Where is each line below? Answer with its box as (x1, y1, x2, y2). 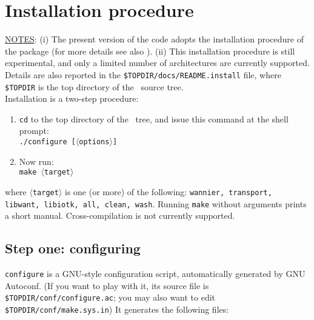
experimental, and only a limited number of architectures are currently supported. (5, 56, 310, 69)
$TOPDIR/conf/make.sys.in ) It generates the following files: (5, 302, 229, 315)
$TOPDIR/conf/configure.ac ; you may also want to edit (5, 291, 216, 304)
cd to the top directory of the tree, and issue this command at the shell (19, 112, 289, 125)
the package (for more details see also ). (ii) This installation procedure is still (5, 44, 295, 57)
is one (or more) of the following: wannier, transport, (65, 185, 272, 198)
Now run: (19, 155, 54, 167)
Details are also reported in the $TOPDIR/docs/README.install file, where (5, 68, 281, 81)
